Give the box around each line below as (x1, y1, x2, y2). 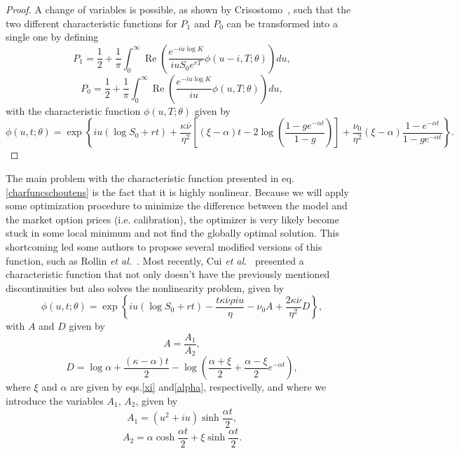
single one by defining (6, 29, 99, 44)
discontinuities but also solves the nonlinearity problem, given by (6, 280, 285, 295)
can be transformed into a (226, 15, 338, 30)
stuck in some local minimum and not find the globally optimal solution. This (6, 225, 339, 240)
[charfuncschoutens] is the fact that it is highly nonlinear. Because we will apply (6, 184, 349, 199)
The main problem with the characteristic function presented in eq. (6, 170, 294, 185)
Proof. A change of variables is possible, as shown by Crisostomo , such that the (6, 2, 351, 16)
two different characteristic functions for (6, 15, 177, 30)
